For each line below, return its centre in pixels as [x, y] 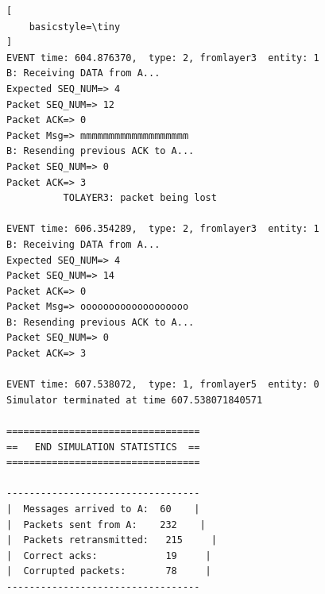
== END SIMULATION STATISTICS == [103, 447]
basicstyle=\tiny [75, 27]
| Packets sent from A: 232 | [106, 525]
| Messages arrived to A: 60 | [103, 509]
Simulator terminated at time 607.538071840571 [135, 400]
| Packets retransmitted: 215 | [112, 540]
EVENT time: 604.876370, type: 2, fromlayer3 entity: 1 [163, 58]
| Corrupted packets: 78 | [109, 571]
